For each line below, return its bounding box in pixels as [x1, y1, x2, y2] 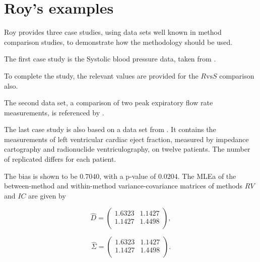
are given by [28, 190, 66, 201]
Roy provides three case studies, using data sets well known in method [4, 27, 222, 37]
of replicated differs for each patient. [4, 154, 116, 164]
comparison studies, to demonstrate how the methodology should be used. [4, 36, 233, 47]
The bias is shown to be [4, 170, 78, 181]
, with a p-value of [99, 170, 156, 181]
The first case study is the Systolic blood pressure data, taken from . [4, 53, 216, 64]
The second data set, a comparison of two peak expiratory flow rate [4, 97, 213, 108]
